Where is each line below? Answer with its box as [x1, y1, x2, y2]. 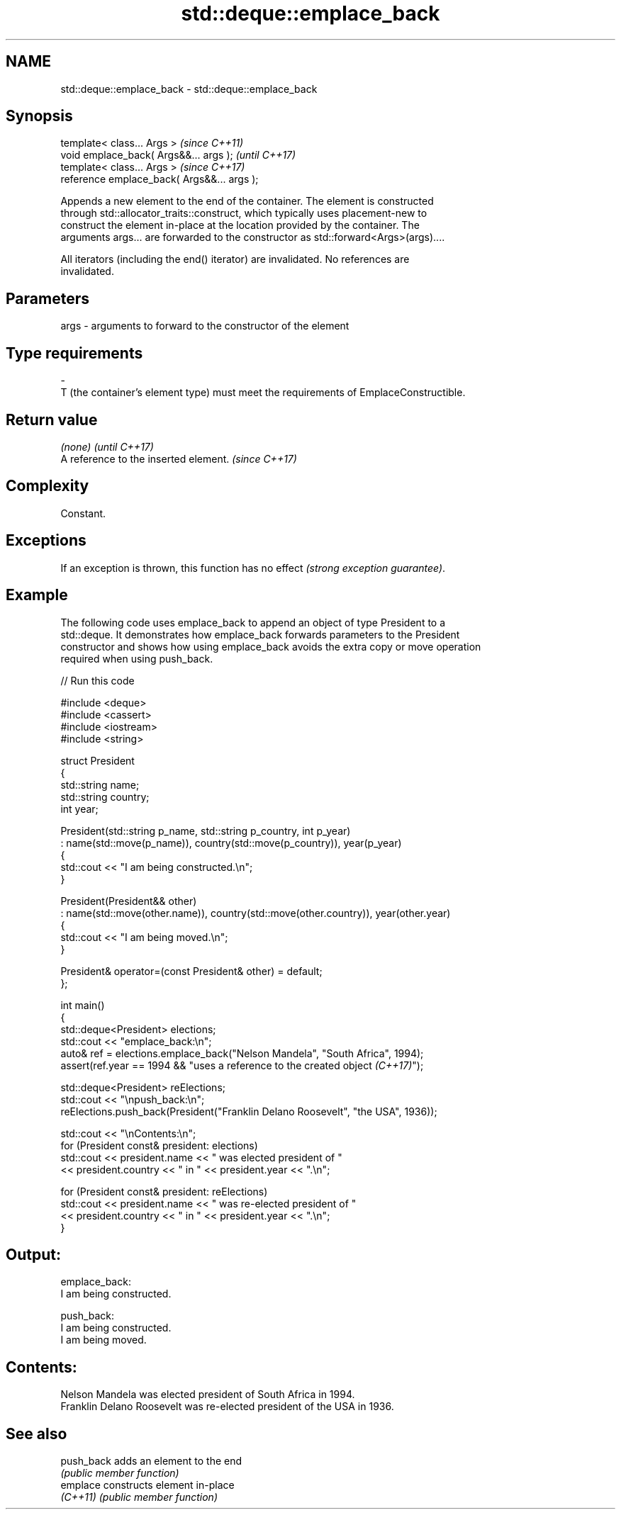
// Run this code [60, 674, 135, 687]
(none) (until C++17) [60, 440, 154, 453]
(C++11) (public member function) [60, 1491, 218, 1504]
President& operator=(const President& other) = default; [60, 964, 323, 977]
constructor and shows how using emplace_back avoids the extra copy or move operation [60, 640, 481, 653]
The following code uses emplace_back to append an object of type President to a [60, 616, 446, 629]
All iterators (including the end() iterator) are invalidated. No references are [60, 253, 410, 266]
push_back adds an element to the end [60, 1455, 242, 1468]
